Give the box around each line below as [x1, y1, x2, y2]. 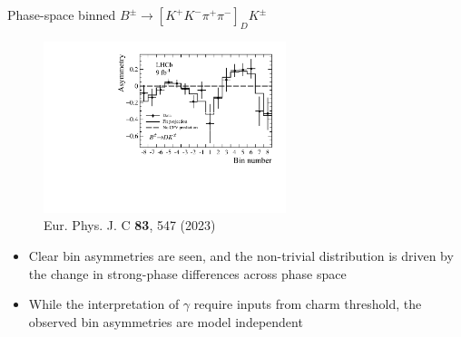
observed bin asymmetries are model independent [28, 312, 303, 331]
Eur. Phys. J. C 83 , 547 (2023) [44, 216, 216, 235]
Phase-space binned [7, 5, 116, 24]
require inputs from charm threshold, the [193, 294, 422, 313]
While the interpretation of [28, 294, 180, 313]
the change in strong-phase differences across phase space [28, 264, 347, 283]
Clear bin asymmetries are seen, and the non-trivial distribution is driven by [28, 246, 454, 265]
